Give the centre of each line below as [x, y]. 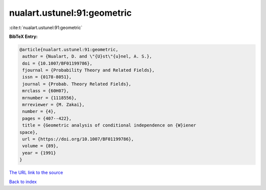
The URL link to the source [36, 173]
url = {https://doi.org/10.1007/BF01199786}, [78, 139]
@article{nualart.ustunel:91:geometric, [69, 49]
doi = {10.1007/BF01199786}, [57, 63]
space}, [29, 132]
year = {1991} [39, 153]
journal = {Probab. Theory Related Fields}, [77, 84]
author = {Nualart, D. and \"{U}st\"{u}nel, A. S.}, [87, 56]
